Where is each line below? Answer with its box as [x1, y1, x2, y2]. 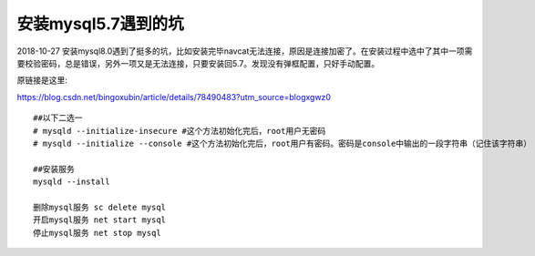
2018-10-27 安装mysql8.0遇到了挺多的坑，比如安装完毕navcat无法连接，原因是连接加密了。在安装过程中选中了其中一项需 [16, 46, 473, 56]
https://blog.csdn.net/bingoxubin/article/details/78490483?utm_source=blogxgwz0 [16, 91, 332, 102]
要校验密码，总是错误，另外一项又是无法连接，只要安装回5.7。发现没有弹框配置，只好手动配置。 [16, 57, 380, 68]
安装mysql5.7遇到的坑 [16, 14, 184, 34]
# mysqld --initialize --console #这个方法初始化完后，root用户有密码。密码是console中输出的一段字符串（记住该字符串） [33, 138, 532, 148]
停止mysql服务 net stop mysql [33, 228, 161, 238]
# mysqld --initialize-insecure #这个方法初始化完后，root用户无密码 [33, 126, 326, 136]
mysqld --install [33, 177, 110, 187]
